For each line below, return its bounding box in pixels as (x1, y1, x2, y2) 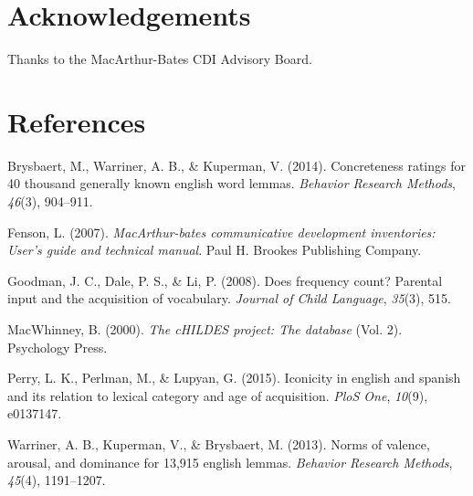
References (7, 102, 146, 140)
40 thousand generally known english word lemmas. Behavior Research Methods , (7, 174, 456, 193)
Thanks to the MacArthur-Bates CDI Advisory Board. (7, 49, 312, 69)
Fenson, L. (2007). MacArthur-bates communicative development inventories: (7, 222, 436, 241)
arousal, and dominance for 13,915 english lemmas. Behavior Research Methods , (7, 452, 453, 471)
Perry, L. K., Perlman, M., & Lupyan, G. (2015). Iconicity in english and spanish (7, 368, 461, 387)
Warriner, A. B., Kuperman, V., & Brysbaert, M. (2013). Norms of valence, (7, 434, 430, 453)
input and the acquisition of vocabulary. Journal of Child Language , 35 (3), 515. (7, 289, 451, 308)
